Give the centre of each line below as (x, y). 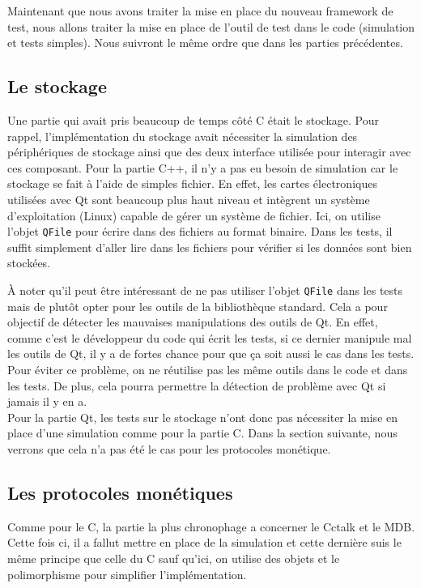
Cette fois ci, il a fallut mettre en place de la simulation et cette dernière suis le (204, 542)
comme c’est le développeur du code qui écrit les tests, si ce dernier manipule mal (210, 337)
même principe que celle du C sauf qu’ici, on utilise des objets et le (174, 558)
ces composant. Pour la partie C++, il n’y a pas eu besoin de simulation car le (203, 167)
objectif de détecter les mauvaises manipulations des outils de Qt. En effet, (193, 322)
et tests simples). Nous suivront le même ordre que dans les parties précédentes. (205, 43)
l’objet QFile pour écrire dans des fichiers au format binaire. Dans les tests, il (200, 231)
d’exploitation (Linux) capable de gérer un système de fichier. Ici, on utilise (194, 215)
